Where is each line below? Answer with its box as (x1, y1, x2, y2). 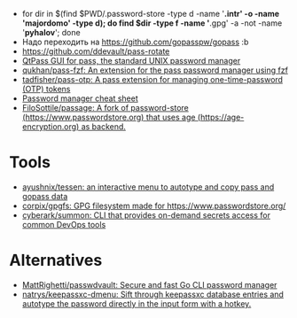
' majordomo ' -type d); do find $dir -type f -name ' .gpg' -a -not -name (21, 18, 283, 28)
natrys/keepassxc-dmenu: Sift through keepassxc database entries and (21, 289, 284, 299)
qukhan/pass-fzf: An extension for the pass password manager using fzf (21, 65, 288, 75)
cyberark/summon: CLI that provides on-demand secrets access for (21, 209, 270, 221)
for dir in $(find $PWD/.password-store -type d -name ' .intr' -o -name (21, 9, 280, 19)
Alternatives (9, 251, 103, 270)
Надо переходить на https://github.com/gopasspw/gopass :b (21, 36, 249, 47)
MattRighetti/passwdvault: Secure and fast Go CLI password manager (21, 279, 277, 290)
